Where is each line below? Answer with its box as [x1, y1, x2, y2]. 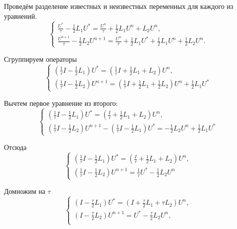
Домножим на [4, 186, 45, 196]
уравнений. [4, 10, 37, 21]
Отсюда [4, 141, 27, 152]
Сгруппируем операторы [4, 53, 77, 64]
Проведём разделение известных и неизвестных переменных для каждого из [4, 1, 234, 11]
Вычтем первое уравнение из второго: [4, 97, 118, 108]
